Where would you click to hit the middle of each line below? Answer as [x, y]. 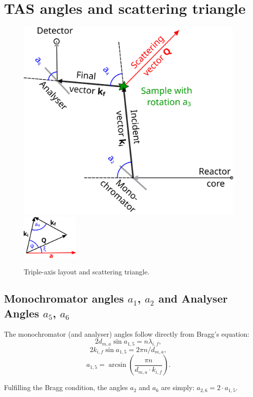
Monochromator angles [64, 298]
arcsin [117, 365]
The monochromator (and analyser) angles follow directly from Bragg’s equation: [127, 333]
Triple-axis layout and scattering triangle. [87, 272]
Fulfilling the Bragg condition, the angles [66, 387]
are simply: [178, 387]
